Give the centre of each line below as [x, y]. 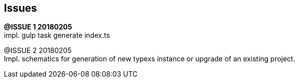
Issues [21, 8]
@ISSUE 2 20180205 [38, 51]
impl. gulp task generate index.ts [57, 35]
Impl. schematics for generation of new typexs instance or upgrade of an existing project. [150, 59]
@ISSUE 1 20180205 [38, 27]
